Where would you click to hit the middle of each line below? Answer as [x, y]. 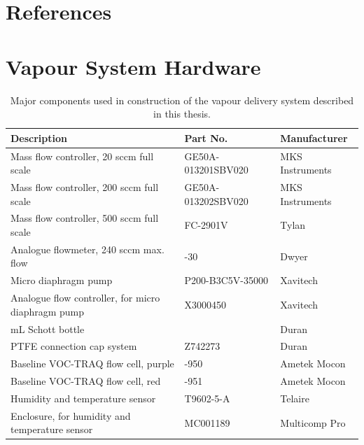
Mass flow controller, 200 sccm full [85, 186]
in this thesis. [182, 114]
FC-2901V [206, 225]
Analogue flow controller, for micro [85, 298]
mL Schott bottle [48, 329]
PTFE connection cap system [74, 346]
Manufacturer [314, 137]
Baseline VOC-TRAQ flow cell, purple [92, 363]
